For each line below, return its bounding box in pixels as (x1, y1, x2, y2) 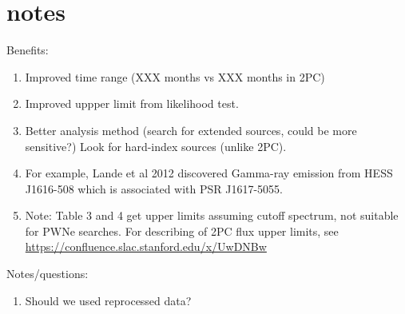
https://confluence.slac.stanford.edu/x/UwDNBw (25, 238, 267, 255)
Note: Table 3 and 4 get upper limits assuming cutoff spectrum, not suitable (25, 207, 399, 224)
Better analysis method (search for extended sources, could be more (25, 121, 357, 138)
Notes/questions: (6, 265, 89, 282)
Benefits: (6, 42, 49, 58)
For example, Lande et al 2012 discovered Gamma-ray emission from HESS (25, 165, 393, 181)
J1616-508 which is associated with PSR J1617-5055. (25, 180, 284, 197)
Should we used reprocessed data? (25, 292, 192, 308)
